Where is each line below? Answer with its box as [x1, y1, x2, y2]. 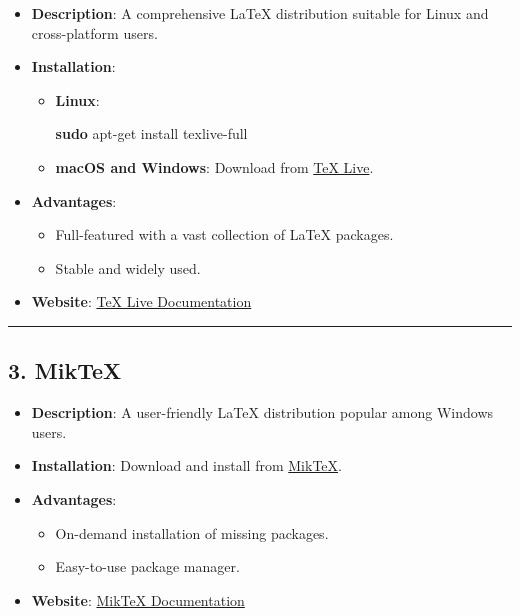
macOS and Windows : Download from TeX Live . [55, 156, 374, 177]
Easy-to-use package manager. [55, 556, 240, 577]
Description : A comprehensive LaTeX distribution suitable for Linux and [31, 3, 489, 23]
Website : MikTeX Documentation [31, 589, 245, 610]
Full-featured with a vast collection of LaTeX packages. [55, 224, 394, 245]
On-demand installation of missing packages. [55, 522, 329, 543]
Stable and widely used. [55, 257, 201, 278]
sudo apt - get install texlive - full [55, 123, 248, 144]
